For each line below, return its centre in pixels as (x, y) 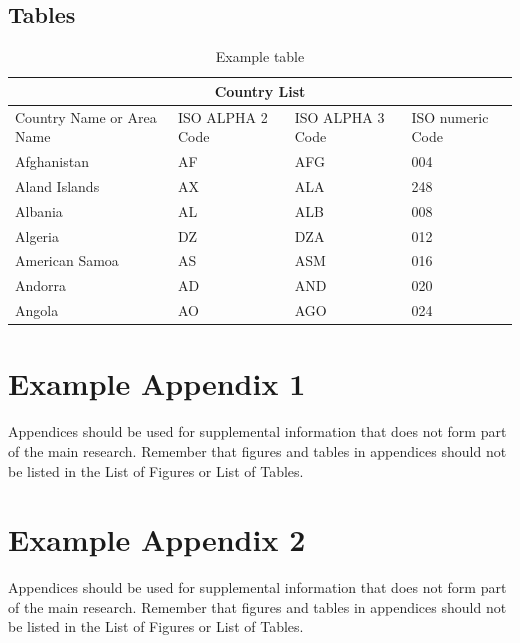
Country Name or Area (86, 116)
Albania (39, 210)
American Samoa (67, 260)
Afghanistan (52, 161)
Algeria (37, 235)
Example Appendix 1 (157, 383)
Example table (260, 56)
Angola (37, 310)
